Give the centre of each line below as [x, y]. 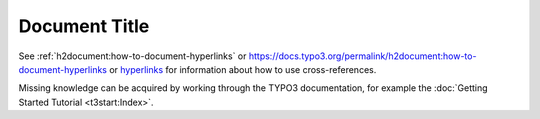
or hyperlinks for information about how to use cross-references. [242, 69]
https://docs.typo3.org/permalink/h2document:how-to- [362, 56]
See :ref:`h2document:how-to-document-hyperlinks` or [132, 56]
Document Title [84, 26]
